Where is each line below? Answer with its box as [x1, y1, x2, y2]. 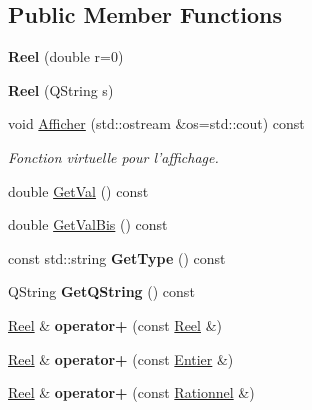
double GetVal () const [8, 180, 149, 201]
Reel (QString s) [8, 79, 114, 100]
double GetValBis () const [8, 214, 168, 235]
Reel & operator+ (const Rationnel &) [8, 382, 255, 403]
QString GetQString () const [8, 281, 195, 302]
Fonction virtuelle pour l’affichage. [8, 146, 219, 167]
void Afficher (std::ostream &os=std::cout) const [8, 113, 305, 134]
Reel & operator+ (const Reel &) [8, 314, 222, 335]
